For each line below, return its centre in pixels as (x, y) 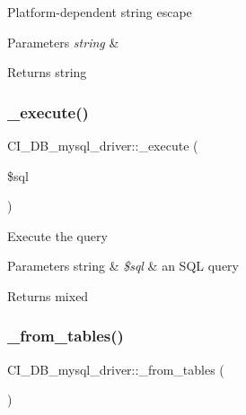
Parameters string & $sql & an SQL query (123, 266)
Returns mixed (48, 295)
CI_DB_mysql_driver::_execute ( (103, 145)
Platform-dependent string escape (100, 12)
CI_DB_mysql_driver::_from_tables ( (116, 369)
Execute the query (57, 235)
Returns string (47, 72)
